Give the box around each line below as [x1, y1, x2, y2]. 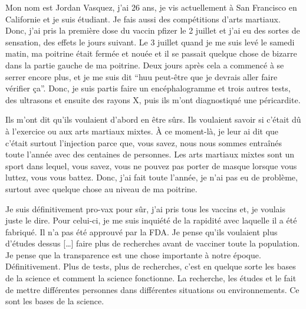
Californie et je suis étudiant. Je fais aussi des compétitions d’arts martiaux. [5, 12, 281, 25]
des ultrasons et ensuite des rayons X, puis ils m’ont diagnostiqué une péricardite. [5, 93, 301, 106]
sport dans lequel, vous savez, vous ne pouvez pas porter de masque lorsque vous [5, 159, 297, 172]
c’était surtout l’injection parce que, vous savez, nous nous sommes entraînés [5, 136, 282, 149]
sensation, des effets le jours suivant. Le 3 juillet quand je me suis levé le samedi [5, 35, 295, 48]
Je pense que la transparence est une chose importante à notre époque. [5, 248, 261, 261]
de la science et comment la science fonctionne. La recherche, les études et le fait [5, 272, 297, 284]
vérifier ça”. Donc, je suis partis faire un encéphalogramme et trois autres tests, [5, 82, 291, 94]
